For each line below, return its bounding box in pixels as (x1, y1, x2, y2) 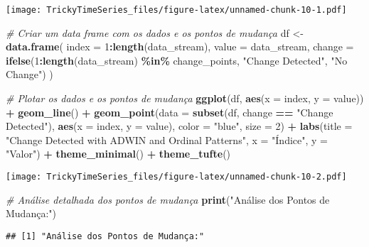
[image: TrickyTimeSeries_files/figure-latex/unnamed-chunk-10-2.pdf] (6, 172, 347, 182)
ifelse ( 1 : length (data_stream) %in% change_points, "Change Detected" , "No (6, 53, 348, 67)
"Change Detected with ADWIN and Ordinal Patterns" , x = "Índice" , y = (6, 132, 328, 147)
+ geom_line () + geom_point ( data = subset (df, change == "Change (6, 104, 333, 119)
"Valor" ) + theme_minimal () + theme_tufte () (6, 146, 231, 161)
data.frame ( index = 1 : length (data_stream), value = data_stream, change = (6, 39, 354, 54)
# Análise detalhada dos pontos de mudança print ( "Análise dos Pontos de (6, 192, 330, 207)
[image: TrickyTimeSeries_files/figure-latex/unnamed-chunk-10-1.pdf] (6, 5, 347, 15)
